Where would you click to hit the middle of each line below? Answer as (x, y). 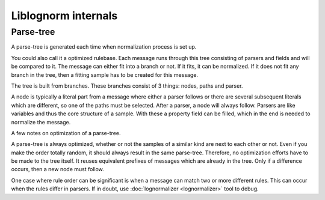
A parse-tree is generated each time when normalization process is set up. (104, 47)
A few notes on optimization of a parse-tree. (66, 133)
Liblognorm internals (64, 16)
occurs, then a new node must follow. (58, 169)
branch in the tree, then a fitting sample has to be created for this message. (105, 74)
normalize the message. (41, 122)
